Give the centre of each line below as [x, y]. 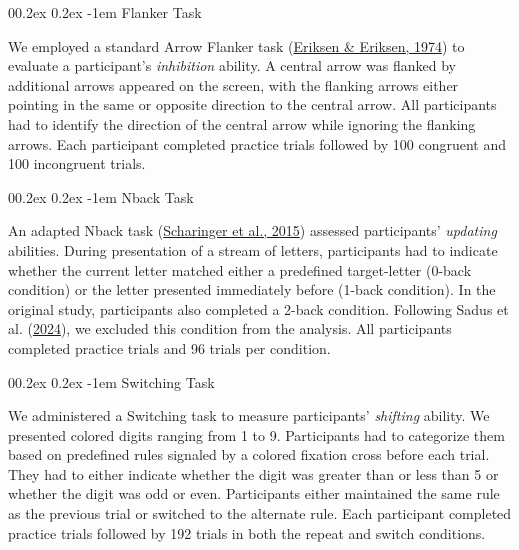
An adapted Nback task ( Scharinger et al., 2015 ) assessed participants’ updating [252, 230]
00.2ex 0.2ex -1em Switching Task [111, 381]
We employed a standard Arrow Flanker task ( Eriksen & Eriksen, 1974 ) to [236, 45]
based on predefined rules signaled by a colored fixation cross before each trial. [249, 454]
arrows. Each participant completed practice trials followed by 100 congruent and [257, 143]
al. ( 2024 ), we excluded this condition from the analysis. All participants [230, 328]
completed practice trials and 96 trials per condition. [169, 347]
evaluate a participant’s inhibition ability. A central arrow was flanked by [232, 65]
